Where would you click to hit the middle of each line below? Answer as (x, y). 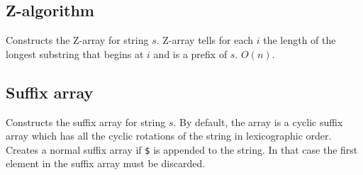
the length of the (300, 40)
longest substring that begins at (75, 53)
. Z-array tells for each (205, 40)
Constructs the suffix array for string (86, 122)
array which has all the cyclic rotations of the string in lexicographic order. (169, 136)
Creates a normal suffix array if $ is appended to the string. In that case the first (182, 149)
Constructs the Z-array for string (77, 40)
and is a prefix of (190, 53)
